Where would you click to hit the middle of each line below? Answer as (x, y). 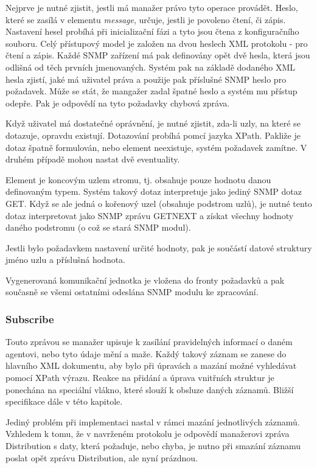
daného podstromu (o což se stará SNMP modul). (98, 227)
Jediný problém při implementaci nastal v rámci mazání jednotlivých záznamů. (153, 421)
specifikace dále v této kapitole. (64, 401)
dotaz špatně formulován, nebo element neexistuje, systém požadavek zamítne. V (156, 147)
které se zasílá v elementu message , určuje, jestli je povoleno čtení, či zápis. (146, 19)
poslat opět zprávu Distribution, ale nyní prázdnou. (102, 457)
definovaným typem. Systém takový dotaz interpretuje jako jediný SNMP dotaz (154, 191)
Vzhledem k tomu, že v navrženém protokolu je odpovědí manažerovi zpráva (148, 434)
